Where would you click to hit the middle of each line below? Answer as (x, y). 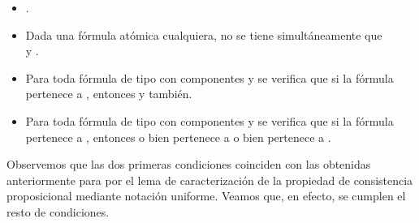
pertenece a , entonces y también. (109, 94)
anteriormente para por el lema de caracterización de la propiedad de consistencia (210, 180)
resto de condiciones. (58, 211)
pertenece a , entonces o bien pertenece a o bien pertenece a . (178, 137)
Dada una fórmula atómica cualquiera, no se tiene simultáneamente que (204, 34)
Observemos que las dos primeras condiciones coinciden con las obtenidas (189, 164)
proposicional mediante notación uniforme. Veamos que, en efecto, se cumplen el (206, 196)
